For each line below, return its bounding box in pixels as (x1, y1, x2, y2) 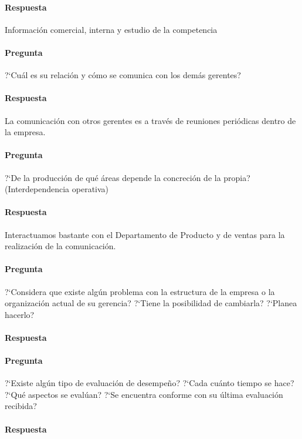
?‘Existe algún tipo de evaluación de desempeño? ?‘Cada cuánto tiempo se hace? (5, 377, 294, 389)
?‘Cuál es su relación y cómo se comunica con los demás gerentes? (5, 69, 241, 81)
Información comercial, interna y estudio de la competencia (5, 23, 218, 35)
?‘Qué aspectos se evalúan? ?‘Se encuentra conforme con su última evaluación (5, 388, 283, 400)
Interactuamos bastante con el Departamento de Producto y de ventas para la (5, 228, 285, 240)
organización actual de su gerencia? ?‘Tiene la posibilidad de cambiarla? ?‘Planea (5, 297, 297, 309)
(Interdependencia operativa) (5, 183, 109, 195)
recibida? (5, 400, 37, 412)
